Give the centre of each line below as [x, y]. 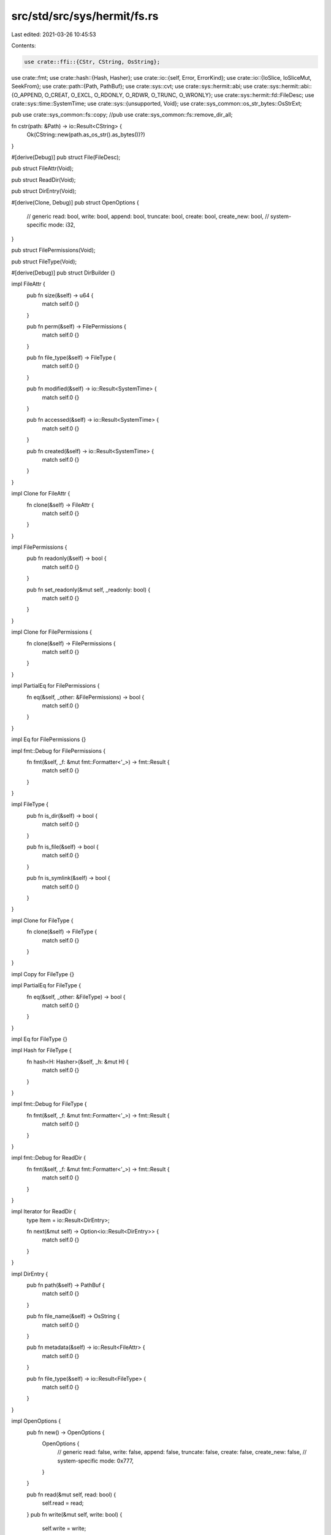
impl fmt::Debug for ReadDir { [48, 1158]
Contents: [24, 45]
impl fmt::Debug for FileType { [49, 1104]
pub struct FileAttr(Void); [42, 168]
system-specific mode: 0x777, [96, 1461]
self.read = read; [63, 1503]
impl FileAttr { [29, 284]
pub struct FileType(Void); [44, 262]
